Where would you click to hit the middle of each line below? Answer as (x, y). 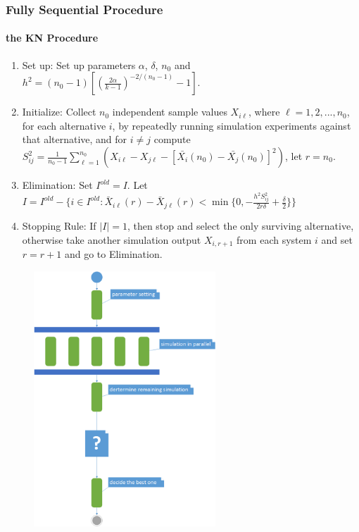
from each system (274, 239)
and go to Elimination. (113, 253)
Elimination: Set (57, 185)
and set (337, 239)
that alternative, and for (75, 139)
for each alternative (64, 125)
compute (172, 139)
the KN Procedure (52, 38)
